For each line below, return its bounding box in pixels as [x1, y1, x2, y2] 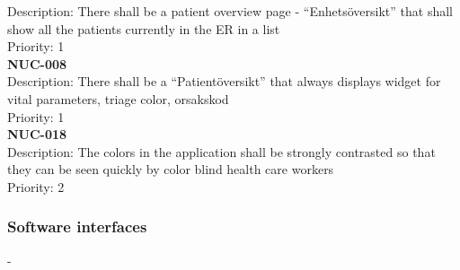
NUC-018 [7, 125, 67, 144]
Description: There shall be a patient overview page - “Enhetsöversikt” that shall [7, 2, 453, 20]
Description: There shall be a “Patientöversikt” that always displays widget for [7, 72, 441, 91]
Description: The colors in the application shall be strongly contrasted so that [7, 142, 436, 161]
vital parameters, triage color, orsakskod [7, 89, 229, 108]
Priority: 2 [7, 177, 65, 196]
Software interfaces [7, 215, 147, 238]
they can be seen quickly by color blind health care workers [7, 160, 334, 179]
